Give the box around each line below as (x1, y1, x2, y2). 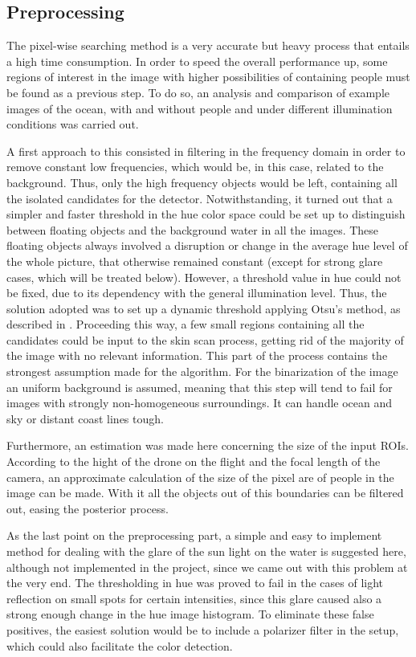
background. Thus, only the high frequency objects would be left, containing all (6, 173, 398, 190)
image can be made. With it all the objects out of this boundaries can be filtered (6, 484, 404, 501)
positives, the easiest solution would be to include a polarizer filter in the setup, (6, 621, 399, 638)
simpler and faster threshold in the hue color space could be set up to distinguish (6, 206, 406, 222)
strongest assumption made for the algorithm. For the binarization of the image (6, 363, 398, 380)
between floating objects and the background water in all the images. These (6, 221, 379, 238)
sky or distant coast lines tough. (6, 410, 164, 426)
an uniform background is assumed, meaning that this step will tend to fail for (6, 378, 393, 395)
